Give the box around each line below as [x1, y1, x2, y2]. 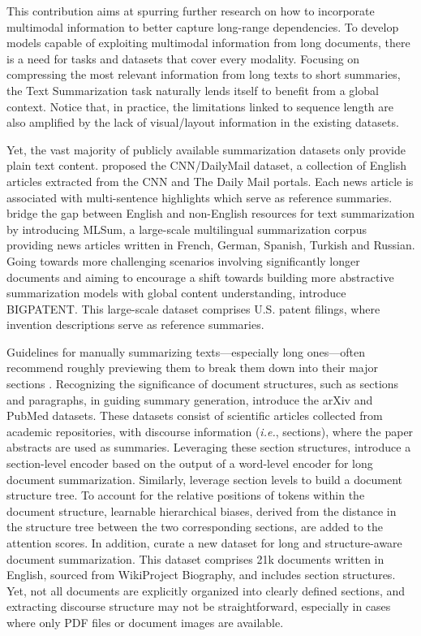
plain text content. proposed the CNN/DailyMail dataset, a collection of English [6, 157, 407, 174]
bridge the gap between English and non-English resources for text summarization [6, 205, 415, 222]
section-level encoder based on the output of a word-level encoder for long [6, 455, 373, 472]
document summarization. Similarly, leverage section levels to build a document [6, 470, 403, 487]
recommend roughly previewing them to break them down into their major [6, 359, 378, 376]
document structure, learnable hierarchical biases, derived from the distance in [6, 502, 397, 519]
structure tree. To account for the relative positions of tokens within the [6, 487, 365, 504]
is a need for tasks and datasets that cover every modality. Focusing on [6, 50, 360, 67]
